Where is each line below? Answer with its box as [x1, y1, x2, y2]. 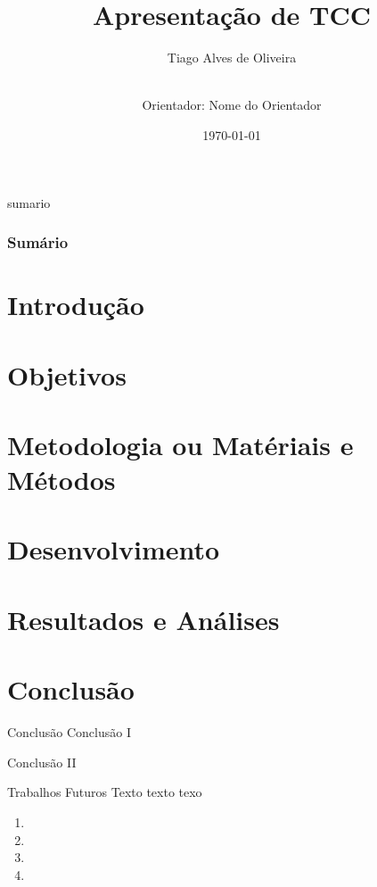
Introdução [7, 286, 144, 323]
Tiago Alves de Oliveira [167, 48, 297, 67]
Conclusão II [7, 752, 77, 771]
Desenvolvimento [7, 531, 220, 568]
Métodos [7, 461, 116, 498]
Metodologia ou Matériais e [7, 426, 354, 462]
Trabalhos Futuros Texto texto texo [7, 783, 202, 801]
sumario [7, 193, 51, 211]
